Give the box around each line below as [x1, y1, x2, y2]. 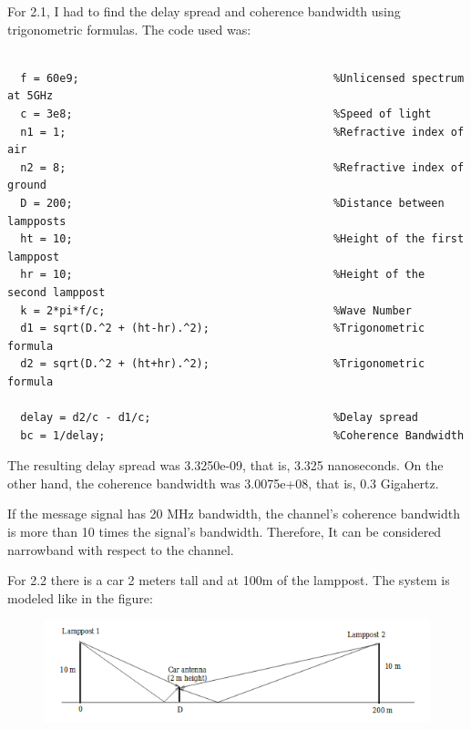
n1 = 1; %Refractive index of [20, 125, 465, 139]
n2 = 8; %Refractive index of [20, 160, 465, 174]
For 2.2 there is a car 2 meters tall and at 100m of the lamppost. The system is [7, 571, 450, 590]
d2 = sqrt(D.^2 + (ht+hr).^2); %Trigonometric [20, 357, 425, 371]
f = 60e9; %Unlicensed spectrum [20, 71, 465, 85]
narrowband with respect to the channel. [7, 540, 234, 559]
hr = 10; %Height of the [20, 268, 425, 282]
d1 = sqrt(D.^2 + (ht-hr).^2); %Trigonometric [20, 322, 425, 335]
